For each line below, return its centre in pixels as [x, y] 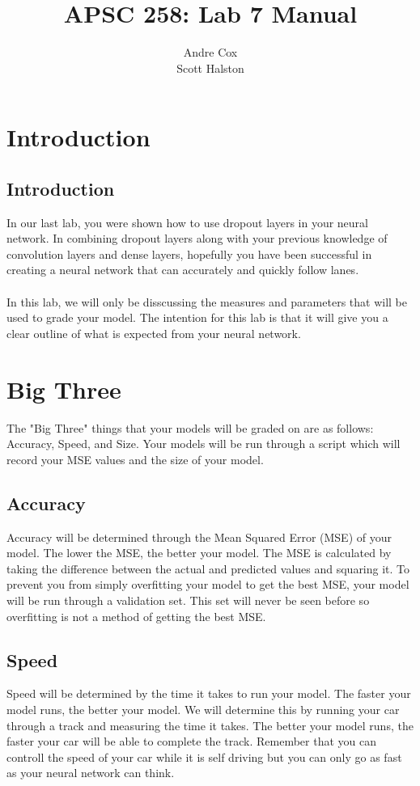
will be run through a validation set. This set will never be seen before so [188, 600]
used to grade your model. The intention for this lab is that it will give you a [197, 317]
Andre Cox [210, 52]
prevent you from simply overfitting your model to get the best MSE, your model [208, 584]
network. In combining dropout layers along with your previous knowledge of [197, 238]
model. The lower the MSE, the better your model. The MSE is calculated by [199, 553]
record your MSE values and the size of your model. [135, 459]
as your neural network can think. [91, 773]
